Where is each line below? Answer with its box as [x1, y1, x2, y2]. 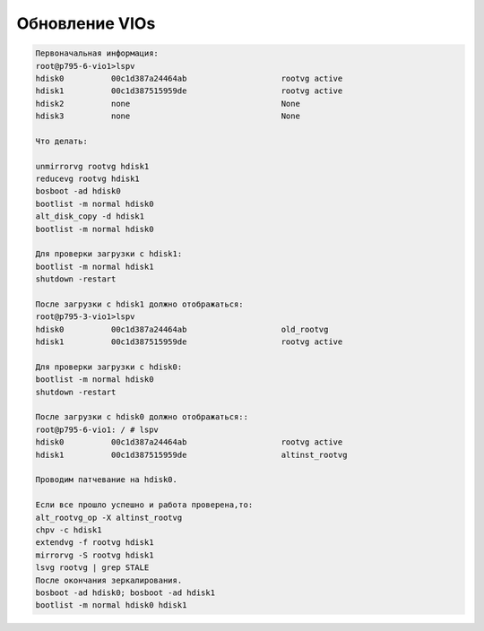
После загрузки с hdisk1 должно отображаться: [35, 298, 244, 309]
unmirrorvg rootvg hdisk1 [35, 161, 150, 171]
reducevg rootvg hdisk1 [35, 174, 141, 184]
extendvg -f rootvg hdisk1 [35, 538, 154, 548]
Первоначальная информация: [35, 48, 159, 58]
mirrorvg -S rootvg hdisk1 [35, 549, 154, 560]
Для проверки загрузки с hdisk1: [35, 249, 183, 259]
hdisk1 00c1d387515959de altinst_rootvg [35, 449, 348, 460]
